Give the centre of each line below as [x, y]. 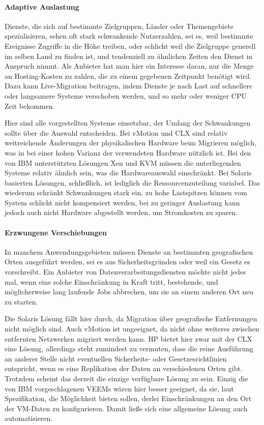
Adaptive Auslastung [42, 6]
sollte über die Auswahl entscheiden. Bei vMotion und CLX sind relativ [116, 132]
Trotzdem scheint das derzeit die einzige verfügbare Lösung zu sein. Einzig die [126, 378]
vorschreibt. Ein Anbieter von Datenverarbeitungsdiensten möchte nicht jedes [125, 272]
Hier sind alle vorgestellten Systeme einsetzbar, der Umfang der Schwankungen [128, 123]
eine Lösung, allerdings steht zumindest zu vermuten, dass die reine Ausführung [129, 348]
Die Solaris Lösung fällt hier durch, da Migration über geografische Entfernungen [131, 318]
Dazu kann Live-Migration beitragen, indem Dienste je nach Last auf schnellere [128, 86]
